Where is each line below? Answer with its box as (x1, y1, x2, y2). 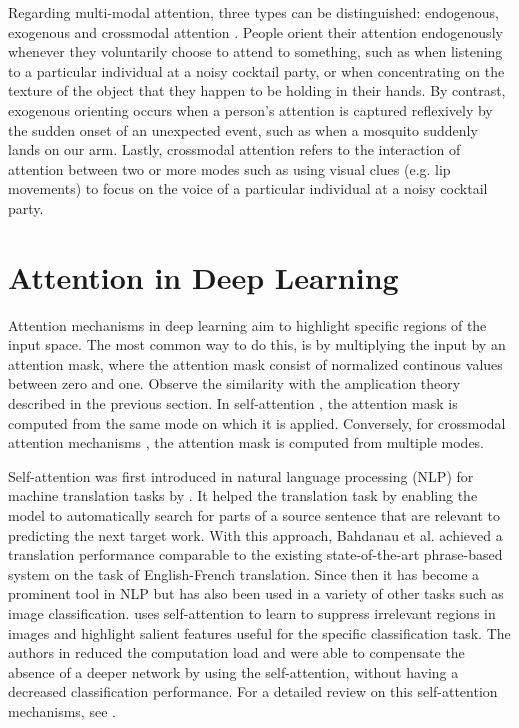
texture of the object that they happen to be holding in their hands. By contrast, (8, 80, 506, 101)
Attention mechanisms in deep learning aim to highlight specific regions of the (8, 314, 487, 335)
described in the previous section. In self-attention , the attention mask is (8, 393, 458, 414)
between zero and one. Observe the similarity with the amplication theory (8, 373, 461, 394)
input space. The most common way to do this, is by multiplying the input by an (8, 334, 506, 355)
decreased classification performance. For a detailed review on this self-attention (8, 681, 498, 702)
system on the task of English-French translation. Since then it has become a (8, 563, 480, 584)
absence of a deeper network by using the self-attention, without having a (8, 661, 459, 682)
